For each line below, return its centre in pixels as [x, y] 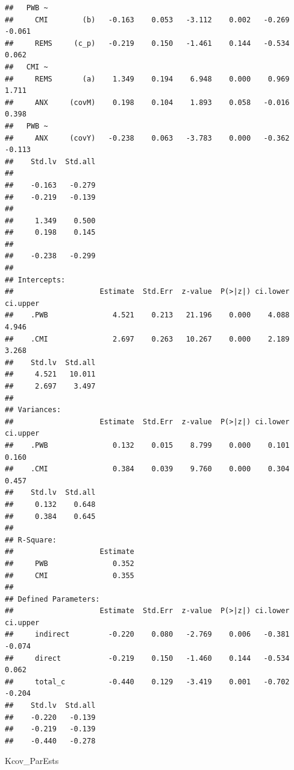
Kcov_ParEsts [32, 761]
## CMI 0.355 [70, 575]
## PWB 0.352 [70, 563]
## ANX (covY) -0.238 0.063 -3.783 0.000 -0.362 [147, 138]
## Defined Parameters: [52, 599]
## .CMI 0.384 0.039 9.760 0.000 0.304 [147, 469]
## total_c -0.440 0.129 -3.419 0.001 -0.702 [147, 682]
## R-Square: [31, 540]
